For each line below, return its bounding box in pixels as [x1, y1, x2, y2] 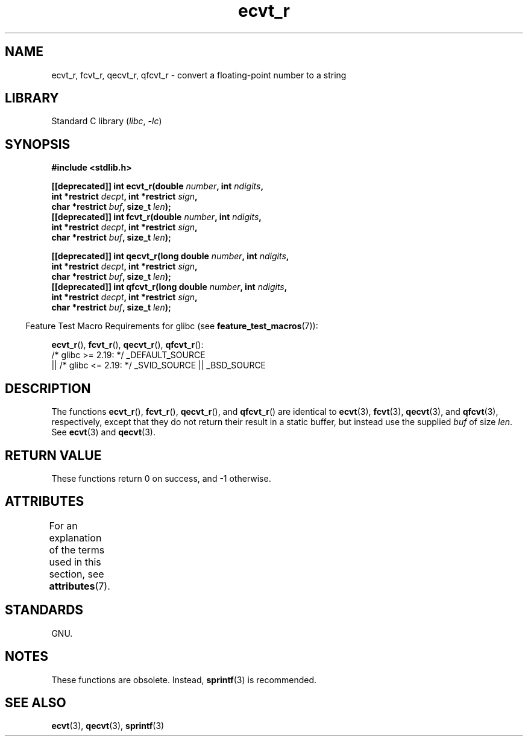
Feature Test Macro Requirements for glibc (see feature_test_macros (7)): [25, 321, 318, 332]
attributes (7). [49, 579, 110, 592]
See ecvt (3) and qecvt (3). [51, 427, 156, 438]
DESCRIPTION [5, 380, 91, 396]
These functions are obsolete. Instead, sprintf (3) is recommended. [51, 674, 317, 685]
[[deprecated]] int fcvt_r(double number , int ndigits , [51, 212, 262, 222]
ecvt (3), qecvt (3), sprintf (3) [51, 721, 165, 731]
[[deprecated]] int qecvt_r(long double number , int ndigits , [51, 251, 289, 262]
